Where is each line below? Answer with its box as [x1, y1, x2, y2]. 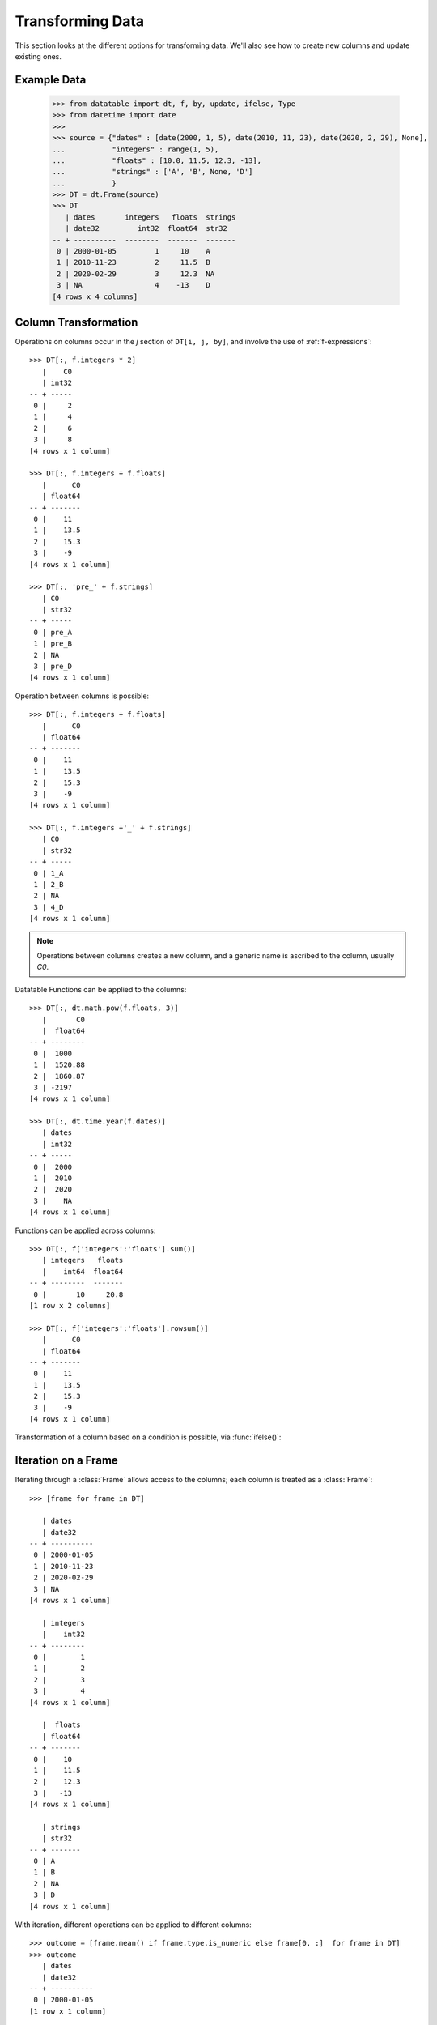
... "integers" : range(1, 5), [52, 144, 219, 154]
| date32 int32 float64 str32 [65, 224, 228, 233]
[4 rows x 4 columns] [52, 292, 138, 301]
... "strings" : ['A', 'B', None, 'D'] [52, 167, 253, 177]
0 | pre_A [33, 628, 73, 637]
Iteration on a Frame [15, 1454, 119, 1468]
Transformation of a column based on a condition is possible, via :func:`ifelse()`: [15, 1432, 282, 1442]
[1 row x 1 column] [29, 2006, 107, 2016]
